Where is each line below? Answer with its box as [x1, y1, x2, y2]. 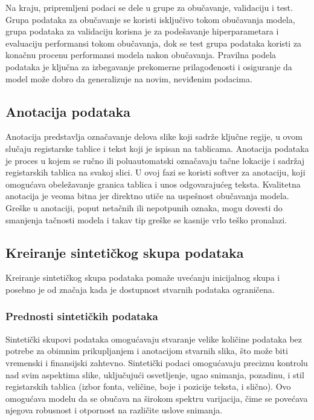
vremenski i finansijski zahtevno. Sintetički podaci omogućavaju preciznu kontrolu [5, 356, 308, 369]
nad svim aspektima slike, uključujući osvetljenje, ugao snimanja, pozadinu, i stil [5, 368, 304, 381]
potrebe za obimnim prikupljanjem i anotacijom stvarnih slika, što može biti [5, 344, 288, 357]
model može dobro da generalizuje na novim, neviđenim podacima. [5, 72, 252, 85]
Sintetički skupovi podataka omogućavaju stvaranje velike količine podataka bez [5, 332, 303, 345]
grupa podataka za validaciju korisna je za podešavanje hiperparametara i [5, 25, 279, 38]
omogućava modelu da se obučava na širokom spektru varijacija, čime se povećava [5, 392, 308, 404]
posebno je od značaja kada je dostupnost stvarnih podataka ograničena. [5, 283, 275, 295]
